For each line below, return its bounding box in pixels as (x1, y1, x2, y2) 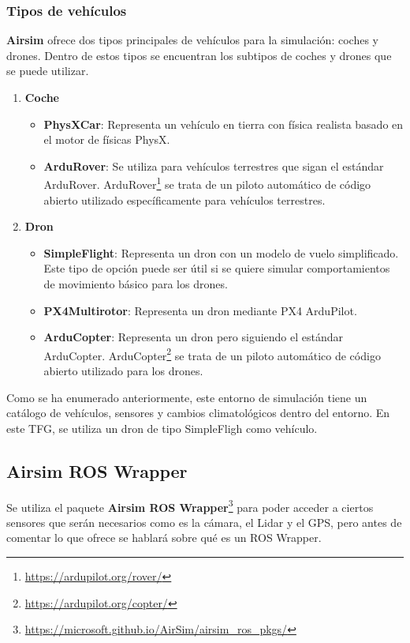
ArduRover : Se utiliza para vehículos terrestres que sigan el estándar (43, 157, 384, 174)
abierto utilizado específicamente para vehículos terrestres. (43, 191, 326, 208)
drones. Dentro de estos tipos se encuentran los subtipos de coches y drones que (6, 47, 392, 63)
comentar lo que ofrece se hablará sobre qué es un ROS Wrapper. (6, 529, 322, 546)
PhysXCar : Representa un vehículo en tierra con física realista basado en (43, 115, 404, 132)
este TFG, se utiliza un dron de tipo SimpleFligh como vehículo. (6, 419, 318, 436)
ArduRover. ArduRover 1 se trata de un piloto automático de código (43, 174, 371, 193)
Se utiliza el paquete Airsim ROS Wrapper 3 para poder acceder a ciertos (6, 496, 374, 515)
